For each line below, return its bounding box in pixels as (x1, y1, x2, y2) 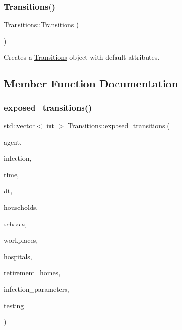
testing (4, 300, 24, 310)
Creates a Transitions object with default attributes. (4, 52, 160, 62)
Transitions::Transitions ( (4, 19, 79, 30)
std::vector (4, 121, 35, 130)
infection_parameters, (4, 283, 69, 294)
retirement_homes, (4, 267, 61, 278)
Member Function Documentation (4, 76, 179, 91)
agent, (4, 137, 22, 147)
